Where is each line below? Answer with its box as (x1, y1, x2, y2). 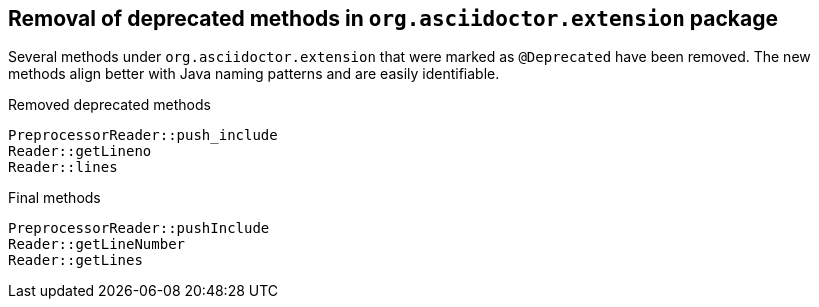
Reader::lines (8, 159, 118, 176)
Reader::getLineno (8, 143, 152, 160)
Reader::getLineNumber (8, 236, 186, 253)
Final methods (8, 189, 101, 207)
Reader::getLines (8, 252, 143, 269)
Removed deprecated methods (8, 96, 211, 114)
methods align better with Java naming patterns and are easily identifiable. (8, 65, 500, 83)
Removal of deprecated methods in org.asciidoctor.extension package (8, 6, 778, 31)
